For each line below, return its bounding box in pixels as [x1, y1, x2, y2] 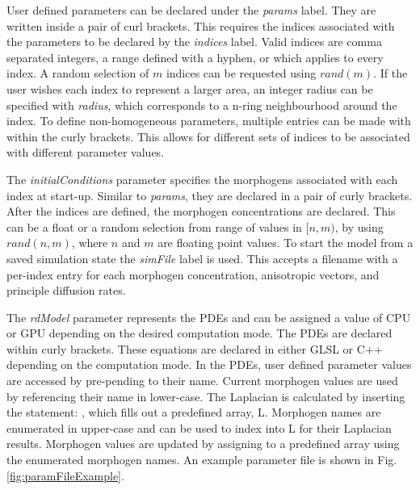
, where [71, 234, 108, 251]
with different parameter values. [6, 144, 165, 161]
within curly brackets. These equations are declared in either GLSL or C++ [6, 340, 383, 357]
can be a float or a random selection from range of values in [6, 218, 302, 235]
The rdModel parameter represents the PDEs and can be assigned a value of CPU [6, 308, 411, 325]
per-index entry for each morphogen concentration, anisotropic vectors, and [6, 266, 380, 283]
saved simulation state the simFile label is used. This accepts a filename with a [6, 249, 398, 266]
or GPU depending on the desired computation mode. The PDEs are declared [6, 325, 393, 341]
